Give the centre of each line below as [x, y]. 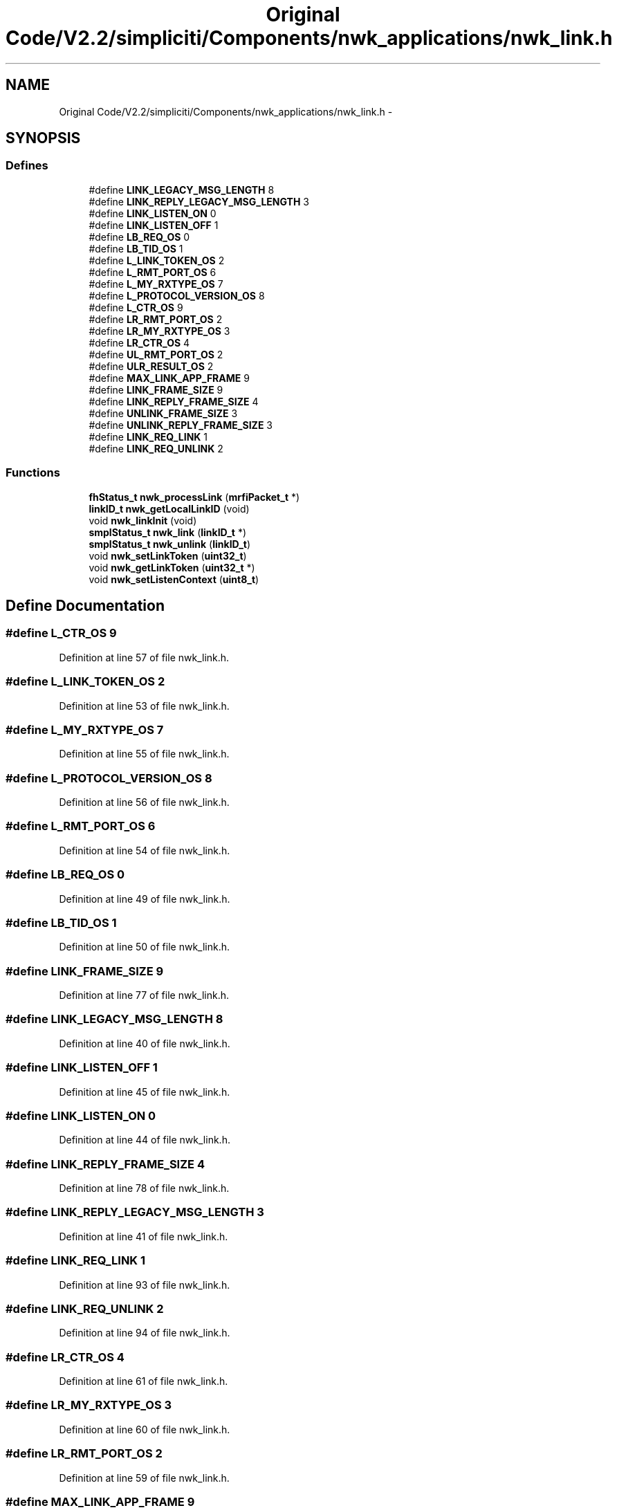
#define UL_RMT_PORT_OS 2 [156, 354]
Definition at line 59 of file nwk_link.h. [144, 1478]
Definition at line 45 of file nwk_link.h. [145, 1092]
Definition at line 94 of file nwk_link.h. [145, 1333]
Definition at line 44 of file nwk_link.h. [145, 1140]
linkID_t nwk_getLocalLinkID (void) [169, 508]
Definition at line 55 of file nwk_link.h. [144, 754]
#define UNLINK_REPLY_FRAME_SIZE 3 [181, 425]
